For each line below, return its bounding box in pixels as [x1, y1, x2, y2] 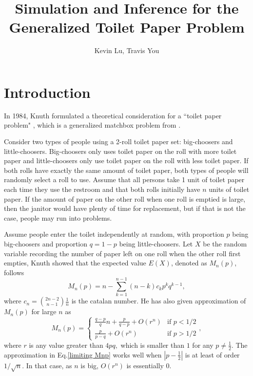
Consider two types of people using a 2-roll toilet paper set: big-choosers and [4, 136, 233, 147]
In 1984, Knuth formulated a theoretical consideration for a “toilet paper [4, 110, 222, 120]
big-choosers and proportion [4, 238, 88, 248]
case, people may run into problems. [4, 212, 112, 223]
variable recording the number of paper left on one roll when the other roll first [4, 248, 241, 258]
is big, [80, 360, 98, 370]
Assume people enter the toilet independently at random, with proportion [4, 229, 224, 239]
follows [4, 267, 24, 277]
